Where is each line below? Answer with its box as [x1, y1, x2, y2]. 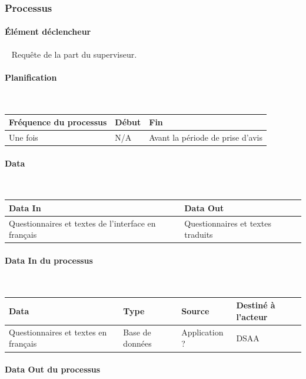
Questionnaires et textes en [9, 325, 107, 338]
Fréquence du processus [9, 116, 107, 128]
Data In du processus [5, 254, 93, 267]
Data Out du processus [5, 363, 101, 375]
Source [181, 305, 209, 317]
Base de [123, 325, 151, 338]
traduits [184, 228, 213, 241]
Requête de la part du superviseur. [11, 48, 137, 60]
